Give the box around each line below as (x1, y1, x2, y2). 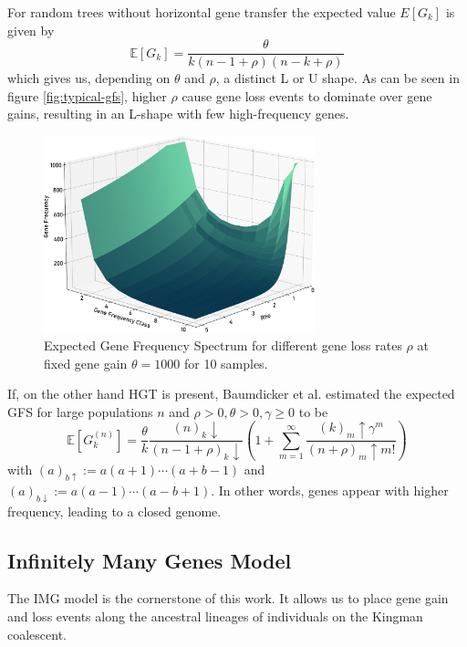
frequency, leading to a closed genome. (7, 501, 222, 520)
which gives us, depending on (7, 68, 171, 88)
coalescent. (7, 624, 67, 643)
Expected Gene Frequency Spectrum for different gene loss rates (44, 335, 402, 354)
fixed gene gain (44, 353, 128, 372)
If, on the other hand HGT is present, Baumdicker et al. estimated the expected (7, 384, 455, 403)
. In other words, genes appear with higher (211, 481, 449, 500)
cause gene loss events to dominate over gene (182, 86, 432, 105)
